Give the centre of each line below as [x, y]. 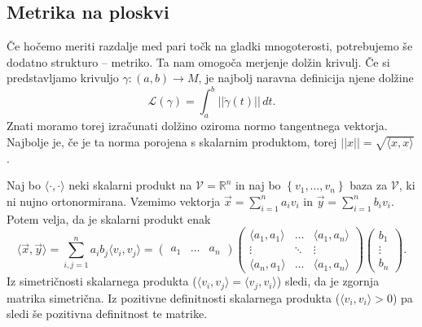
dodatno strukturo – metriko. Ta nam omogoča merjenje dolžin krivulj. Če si [198, 61]
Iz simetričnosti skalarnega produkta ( [102, 281]
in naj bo [258, 185]
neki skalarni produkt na [130, 185]
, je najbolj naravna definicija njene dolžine [306, 78]
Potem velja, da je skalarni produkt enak [109, 218]
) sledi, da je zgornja [328, 281]
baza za [369, 185]
